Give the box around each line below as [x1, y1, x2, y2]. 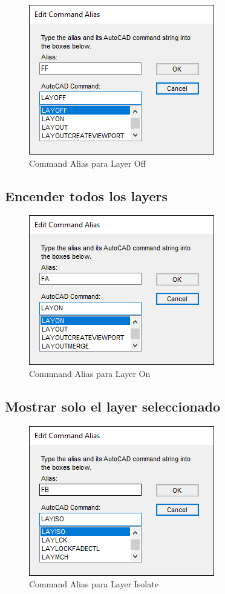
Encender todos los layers [5, 186, 168, 205]
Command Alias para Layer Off [29, 156, 146, 169]
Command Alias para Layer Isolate [29, 578, 158, 590]
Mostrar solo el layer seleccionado [5, 396, 221, 415]
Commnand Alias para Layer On [29, 367, 151, 379]
